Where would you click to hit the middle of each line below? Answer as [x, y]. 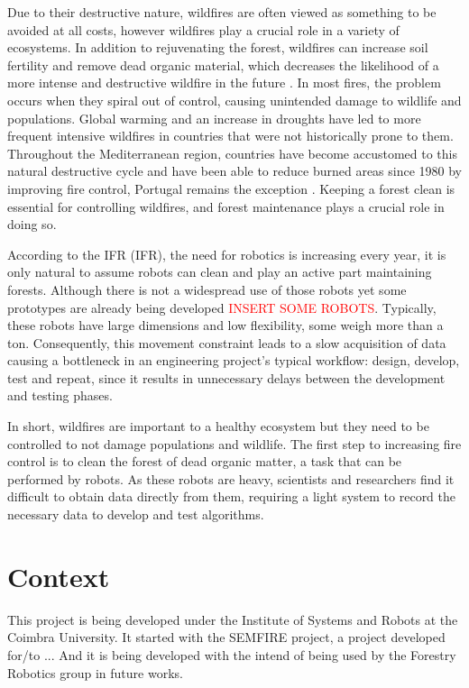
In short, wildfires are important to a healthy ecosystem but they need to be [218, 426]
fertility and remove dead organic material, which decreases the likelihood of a [223, 64]
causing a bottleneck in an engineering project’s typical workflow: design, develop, [234, 360]
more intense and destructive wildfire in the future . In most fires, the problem [224, 83]
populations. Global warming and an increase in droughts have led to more [214, 118]
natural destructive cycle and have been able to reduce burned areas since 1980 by [235, 171]
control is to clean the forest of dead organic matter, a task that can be [205, 461]
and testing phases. [60, 395]
